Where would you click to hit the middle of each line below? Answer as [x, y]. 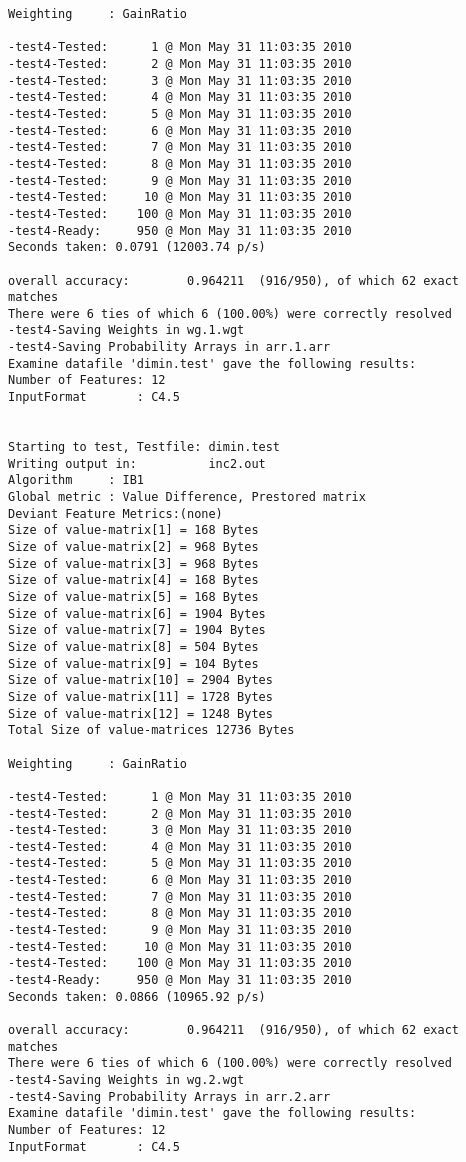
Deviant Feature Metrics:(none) [115, 513]
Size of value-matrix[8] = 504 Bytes [133, 646]
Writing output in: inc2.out [137, 463]
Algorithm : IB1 [76, 480]
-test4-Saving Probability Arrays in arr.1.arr [169, 347]
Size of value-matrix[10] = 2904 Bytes [140, 680]
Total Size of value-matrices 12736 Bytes [151, 730]
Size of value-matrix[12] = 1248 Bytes [140, 713]
